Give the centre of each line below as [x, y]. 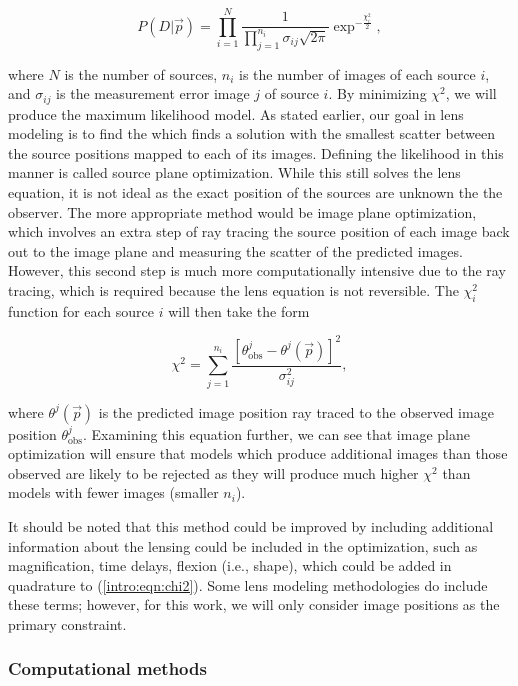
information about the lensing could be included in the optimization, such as [243, 545]
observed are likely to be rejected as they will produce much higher [213, 472]
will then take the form [239, 310]
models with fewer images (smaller [113, 492]
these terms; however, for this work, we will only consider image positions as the [254, 604]
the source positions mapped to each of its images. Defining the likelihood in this [256, 152]
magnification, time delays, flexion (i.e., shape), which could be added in [230, 565]
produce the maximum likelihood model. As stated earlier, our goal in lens [236, 113]
